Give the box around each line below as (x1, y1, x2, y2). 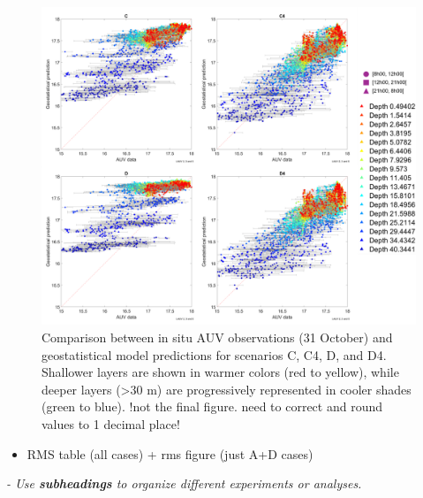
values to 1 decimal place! (42, 414, 180, 433)
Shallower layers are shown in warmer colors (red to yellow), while (42, 363, 399, 381)
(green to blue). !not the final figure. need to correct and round (42, 397, 383, 416)
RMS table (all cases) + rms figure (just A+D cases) (26, 444, 313, 463)
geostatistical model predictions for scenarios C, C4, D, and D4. (42, 345, 387, 364)
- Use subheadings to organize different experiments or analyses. (6, 474, 362, 493)
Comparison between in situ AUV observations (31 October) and (42, 328, 393, 346)
